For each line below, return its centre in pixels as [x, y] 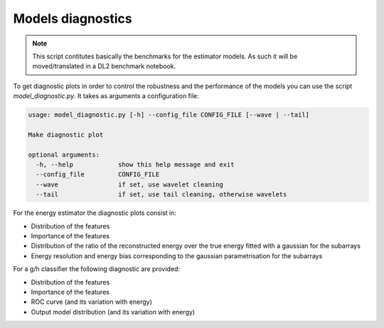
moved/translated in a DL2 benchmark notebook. [104, 66]
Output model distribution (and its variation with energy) [113, 312]
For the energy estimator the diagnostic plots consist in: [95, 213]
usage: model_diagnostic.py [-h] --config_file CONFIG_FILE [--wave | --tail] [169, 115]
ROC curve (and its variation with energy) [91, 302]
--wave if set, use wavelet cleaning [129, 184]
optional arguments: [64, 154]
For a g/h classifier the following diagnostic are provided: [97, 269]
